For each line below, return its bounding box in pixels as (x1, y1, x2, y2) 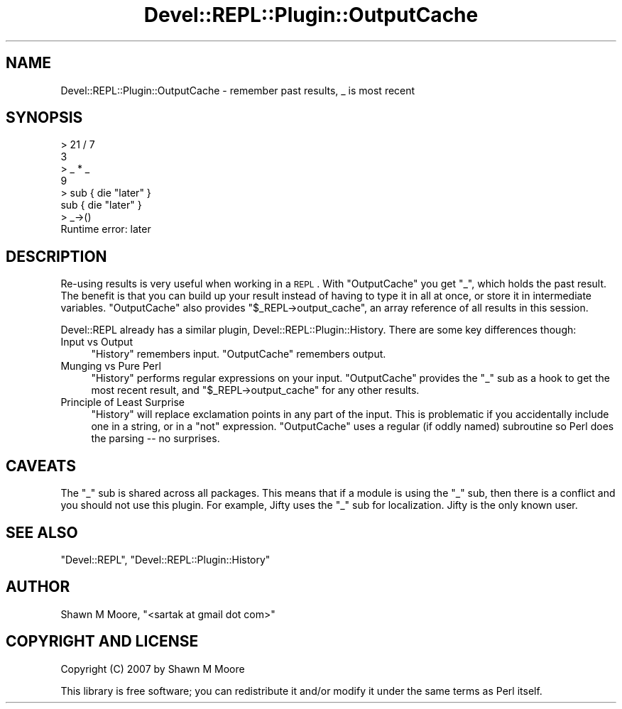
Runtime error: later (60, 223, 151, 236)
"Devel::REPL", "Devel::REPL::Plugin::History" (60, 553, 271, 566)
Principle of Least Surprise (60, 396, 185, 409)
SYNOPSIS (6, 109, 83, 127)
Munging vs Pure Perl (60, 360, 161, 373)
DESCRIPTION (6, 247, 107, 265)
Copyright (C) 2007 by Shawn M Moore (60, 662, 245, 675)
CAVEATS (6, 456, 76, 475)
